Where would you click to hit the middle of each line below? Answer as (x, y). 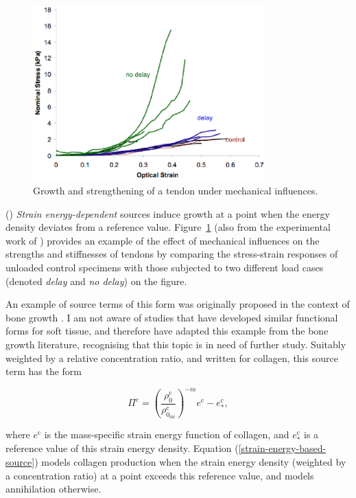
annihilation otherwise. (54, 489)
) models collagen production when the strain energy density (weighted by (190, 462)
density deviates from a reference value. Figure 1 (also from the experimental (168, 227)
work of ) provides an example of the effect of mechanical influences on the (163, 240)
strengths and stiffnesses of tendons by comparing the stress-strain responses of (172, 254)
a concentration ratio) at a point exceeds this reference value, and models (160, 475)
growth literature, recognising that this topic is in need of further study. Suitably (176, 344)
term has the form (44, 371)
